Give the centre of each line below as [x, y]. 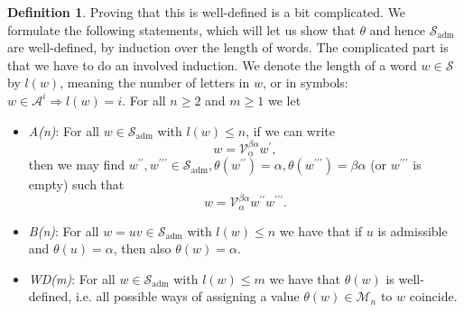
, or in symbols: [306, 83]
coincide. [433, 296]
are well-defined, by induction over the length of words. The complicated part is [228, 47]
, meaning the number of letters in [155, 83]
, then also [142, 248]
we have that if [321, 230]
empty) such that [76, 184]
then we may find [76, 165]
